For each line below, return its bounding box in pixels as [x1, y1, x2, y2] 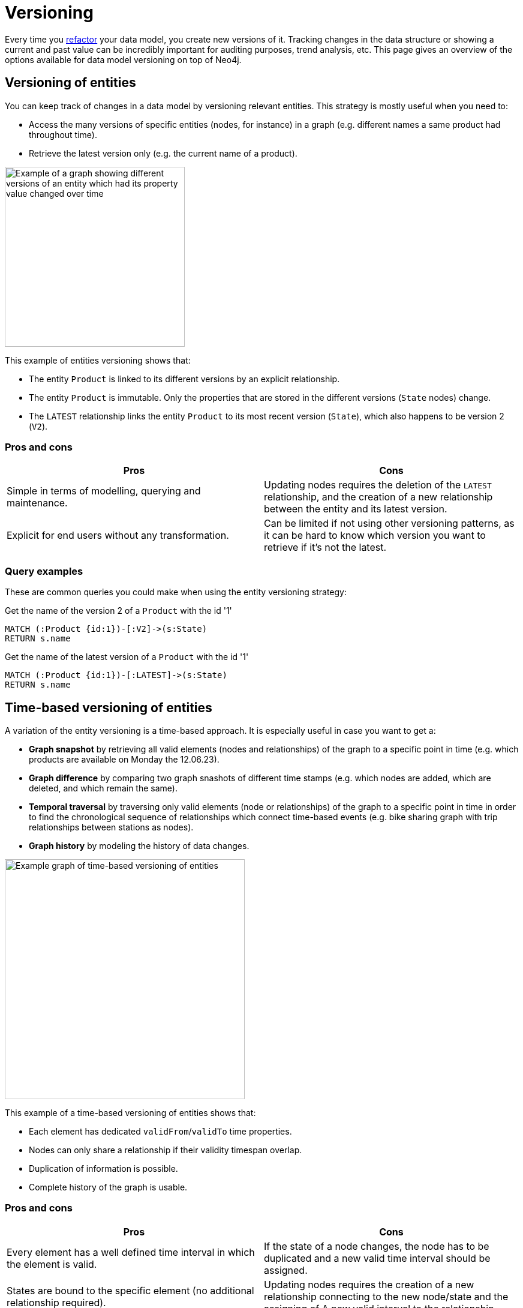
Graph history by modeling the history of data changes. [29, 840, 250, 851]
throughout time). [29, 129, 98, 140]
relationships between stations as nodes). [29, 821, 194, 832]
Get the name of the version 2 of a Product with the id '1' [5, 605, 232, 616]
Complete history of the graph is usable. [29, 1181, 188, 1192]
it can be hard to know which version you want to [264, 529, 486, 542]
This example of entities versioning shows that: [5, 355, 191, 365]
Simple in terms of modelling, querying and [7, 485, 201, 497]
